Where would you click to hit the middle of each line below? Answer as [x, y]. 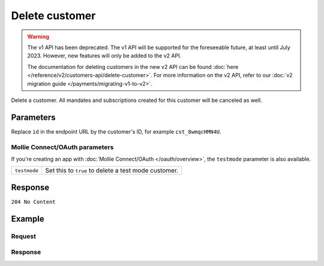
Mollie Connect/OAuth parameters [62, 147]
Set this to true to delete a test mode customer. [112, 171]
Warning [38, 37]
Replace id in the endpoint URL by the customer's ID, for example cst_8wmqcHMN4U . [116, 131]
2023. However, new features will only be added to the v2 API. [104, 56]
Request [23, 236]
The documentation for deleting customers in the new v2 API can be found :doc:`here [133, 66]
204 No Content [34, 202]
